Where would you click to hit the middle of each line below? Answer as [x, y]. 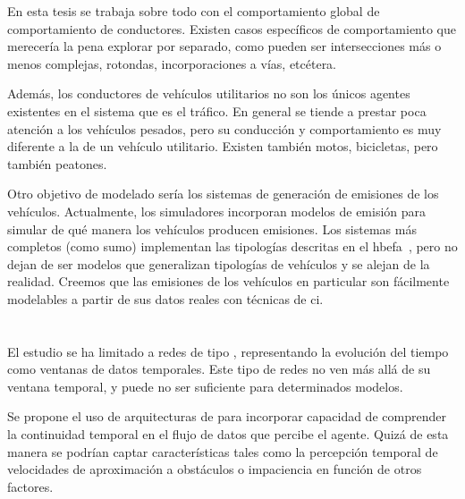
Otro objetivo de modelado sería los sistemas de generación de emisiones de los [223, 194]
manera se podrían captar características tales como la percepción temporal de [223, 451]
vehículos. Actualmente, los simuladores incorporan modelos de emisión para [217, 211]
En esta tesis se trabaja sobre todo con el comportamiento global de [194, 11]
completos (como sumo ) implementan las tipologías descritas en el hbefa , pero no [232, 246]
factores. [30, 486]
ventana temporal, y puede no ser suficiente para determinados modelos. [205, 386]
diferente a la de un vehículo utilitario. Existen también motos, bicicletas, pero [223, 146]
